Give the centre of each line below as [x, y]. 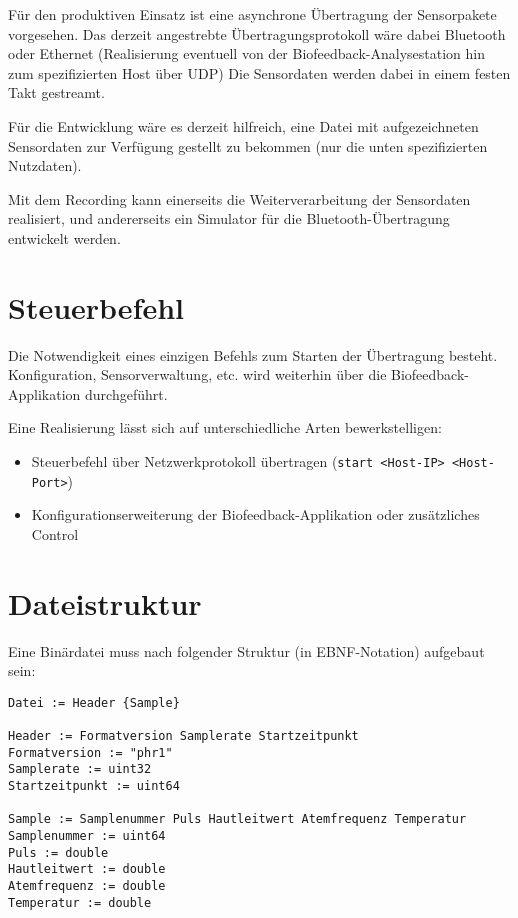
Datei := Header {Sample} [94, 702]
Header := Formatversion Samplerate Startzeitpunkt [183, 736]
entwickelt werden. [64, 237]
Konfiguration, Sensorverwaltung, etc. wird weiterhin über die [197, 374]
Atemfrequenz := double [87, 886]
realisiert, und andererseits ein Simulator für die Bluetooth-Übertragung [229, 218]
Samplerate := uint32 [80, 769]
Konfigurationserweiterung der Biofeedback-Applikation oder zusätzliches [255, 514]
